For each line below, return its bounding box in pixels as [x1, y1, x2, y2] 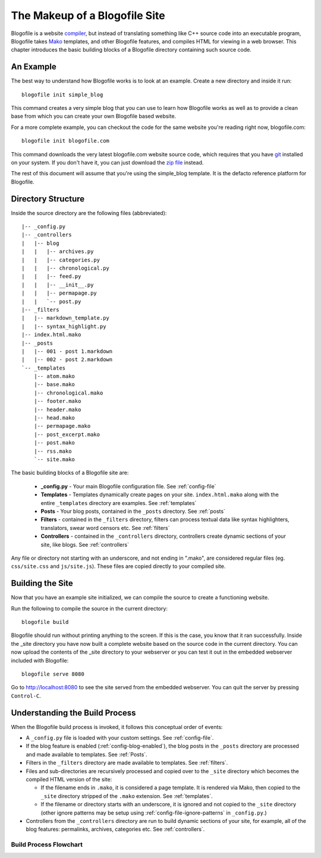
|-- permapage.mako [33, 422, 91, 430]
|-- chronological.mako [33, 389, 103, 396]
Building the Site [11, 578, 74, 588]
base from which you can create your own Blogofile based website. [11, 113, 177, 120]
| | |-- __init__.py [21, 281, 94, 288]
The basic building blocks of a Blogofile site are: [11, 469, 129, 477]
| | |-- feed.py [21, 273, 81, 280]
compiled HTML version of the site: [26, 775, 112, 783]
